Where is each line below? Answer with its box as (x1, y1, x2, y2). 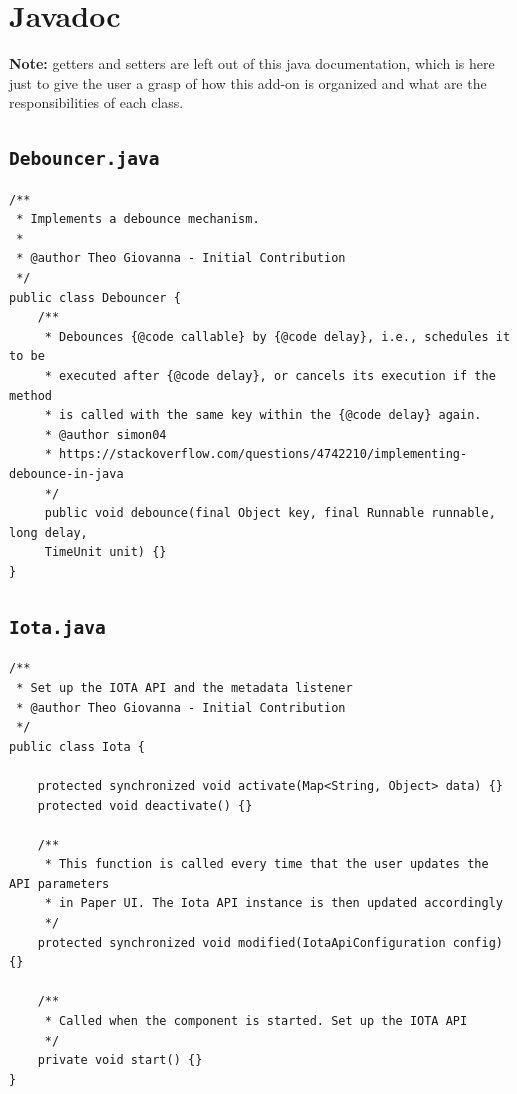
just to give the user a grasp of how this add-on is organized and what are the (9, 72, 487, 93)
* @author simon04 (44, 427, 167, 442)
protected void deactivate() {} (37, 798, 253, 813)
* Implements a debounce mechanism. (16, 212, 260, 227)
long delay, (9, 525, 88, 540)
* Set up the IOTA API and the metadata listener (16, 680, 353, 695)
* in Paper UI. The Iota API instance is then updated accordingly (44, 896, 503, 911)
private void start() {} (37, 1053, 203, 1068)
